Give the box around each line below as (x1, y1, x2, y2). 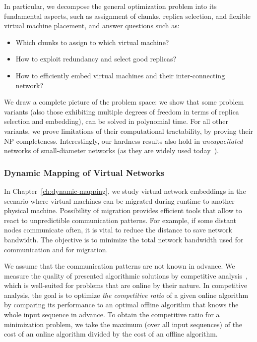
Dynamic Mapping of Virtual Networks (4, 166, 165, 178)
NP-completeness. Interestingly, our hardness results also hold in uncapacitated (4, 135, 243, 146)
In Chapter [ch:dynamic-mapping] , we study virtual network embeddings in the (4, 185, 246, 196)
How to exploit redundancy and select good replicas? (15, 54, 177, 64)
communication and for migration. (4, 244, 108, 254)
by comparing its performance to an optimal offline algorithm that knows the (4, 299, 239, 310)
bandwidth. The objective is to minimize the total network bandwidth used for (4, 234, 244, 244)
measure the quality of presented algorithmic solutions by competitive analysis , (4, 270, 248, 281)
